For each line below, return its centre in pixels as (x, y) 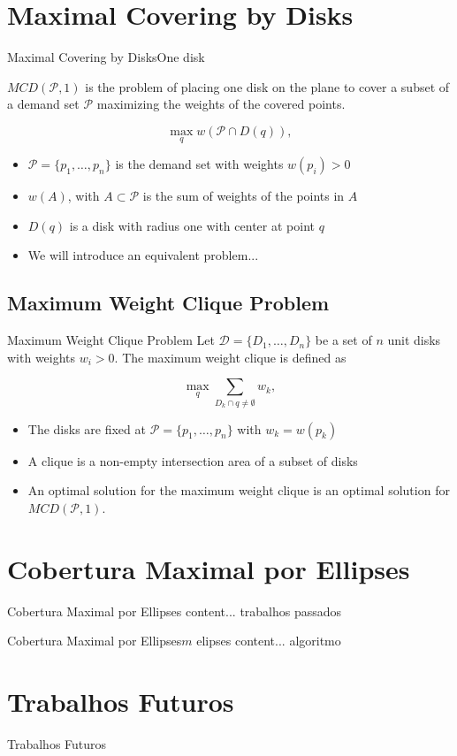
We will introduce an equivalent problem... (143, 255)
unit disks (414, 340)
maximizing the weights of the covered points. (221, 104)
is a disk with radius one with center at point (192, 225)
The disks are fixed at (87, 428)
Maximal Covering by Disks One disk (106, 57)
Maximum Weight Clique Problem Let (111, 340)
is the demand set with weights (199, 164)
